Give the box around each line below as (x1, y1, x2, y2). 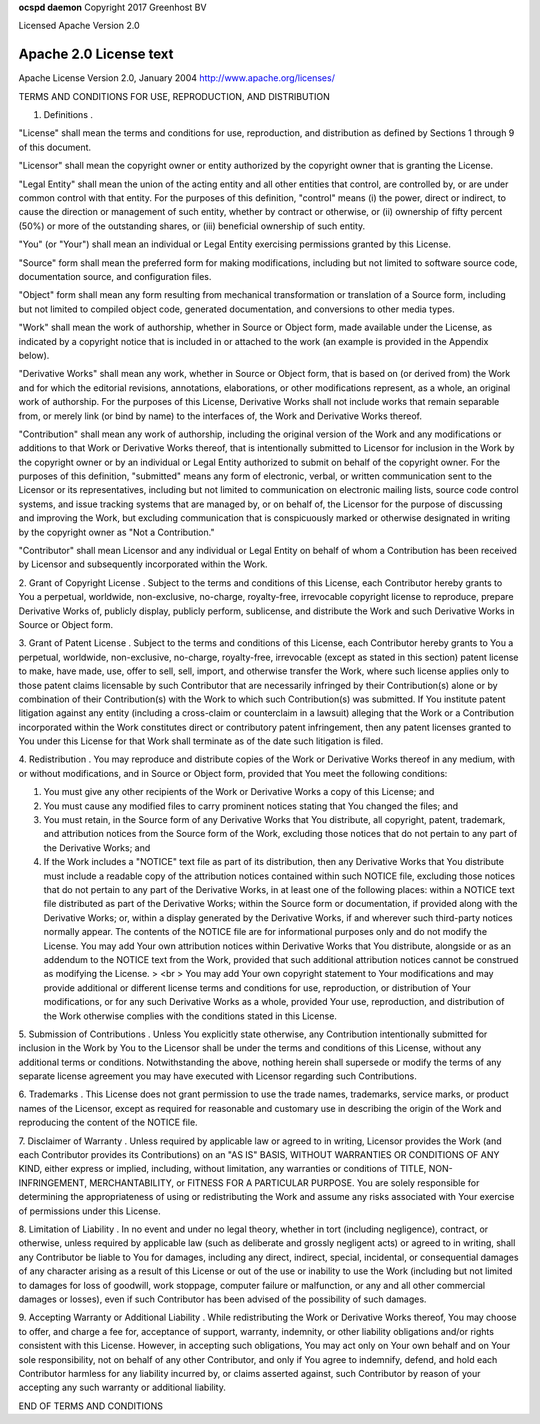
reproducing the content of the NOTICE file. (18, 1116, 199, 1129)
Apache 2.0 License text (18, 46, 174, 63)
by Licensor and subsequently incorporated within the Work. (18, 558, 269, 570)
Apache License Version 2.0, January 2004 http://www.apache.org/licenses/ (18, 72, 335, 84)
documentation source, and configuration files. (18, 270, 212, 282)
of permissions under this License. (18, 1205, 161, 1217)
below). (18, 349, 50, 361)
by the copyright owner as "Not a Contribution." (18, 526, 215, 538)
